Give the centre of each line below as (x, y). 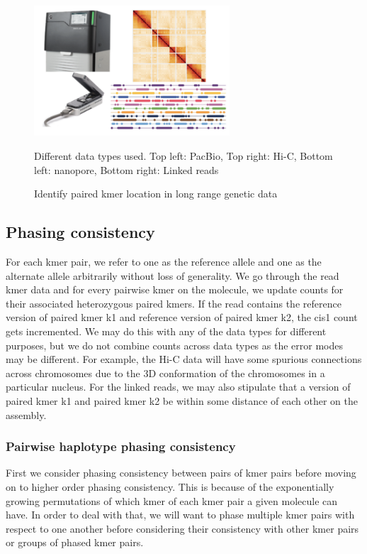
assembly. (26, 414)
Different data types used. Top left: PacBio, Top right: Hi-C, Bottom (183, 156)
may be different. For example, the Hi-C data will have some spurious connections (184, 359)
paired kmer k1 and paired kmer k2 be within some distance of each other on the (182, 400)
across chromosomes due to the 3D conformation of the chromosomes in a (165, 373)
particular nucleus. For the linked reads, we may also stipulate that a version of (178, 387)
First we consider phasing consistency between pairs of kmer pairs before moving (181, 473)
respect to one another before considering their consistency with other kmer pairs (182, 528)
